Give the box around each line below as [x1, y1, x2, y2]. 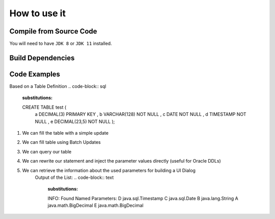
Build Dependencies [9, 53, 75, 62]
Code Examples [9, 70, 61, 78]
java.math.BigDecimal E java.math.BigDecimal [47, 202, 144, 208]
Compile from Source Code [9, 27, 97, 36]
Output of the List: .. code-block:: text [35, 174, 114, 180]
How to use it [9, 8, 66, 19]
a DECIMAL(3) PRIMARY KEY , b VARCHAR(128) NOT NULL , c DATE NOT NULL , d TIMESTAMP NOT [35, 111, 246, 117]
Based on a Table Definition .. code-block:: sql [9, 83, 106, 89]
